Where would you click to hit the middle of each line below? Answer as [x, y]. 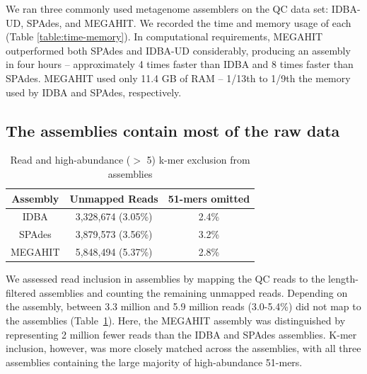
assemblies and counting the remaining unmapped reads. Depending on [193, 292]
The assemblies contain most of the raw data [173, 130]
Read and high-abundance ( [70, 160]
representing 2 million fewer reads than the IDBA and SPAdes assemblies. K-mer [181, 334]
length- [343, 279]
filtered [21, 292]
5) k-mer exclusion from [198, 160]
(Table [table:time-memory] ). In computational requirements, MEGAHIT [164, 36]
